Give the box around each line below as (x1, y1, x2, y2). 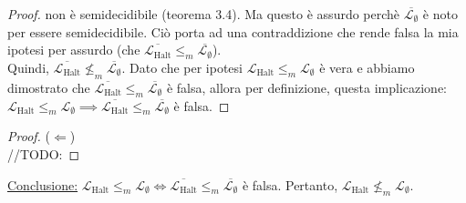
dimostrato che (7, 77, 90, 96)
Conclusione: (7, 175, 78, 194)
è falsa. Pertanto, (242, 175, 338, 194)
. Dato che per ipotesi (121, 57, 243, 76)
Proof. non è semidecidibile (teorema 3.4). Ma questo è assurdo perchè (7, 5, 400, 23)
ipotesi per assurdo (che (7, 40, 140, 59)
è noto (422, 5, 458, 23)
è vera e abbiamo (319, 57, 415, 76)
